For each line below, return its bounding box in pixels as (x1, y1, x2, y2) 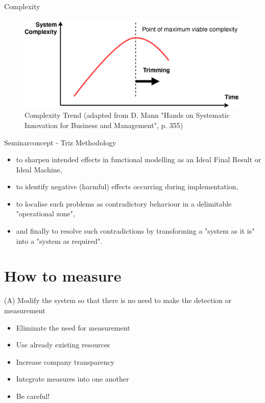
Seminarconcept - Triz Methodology (4, 137, 116, 147)
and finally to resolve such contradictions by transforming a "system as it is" (16, 225, 255, 236)
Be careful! (16, 390, 50, 401)
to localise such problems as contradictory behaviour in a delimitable (16, 198, 232, 209)
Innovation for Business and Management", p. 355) (25, 119, 183, 130)
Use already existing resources (16, 339, 110, 350)
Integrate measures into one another (16, 373, 129, 384)
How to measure (4, 265, 122, 286)
